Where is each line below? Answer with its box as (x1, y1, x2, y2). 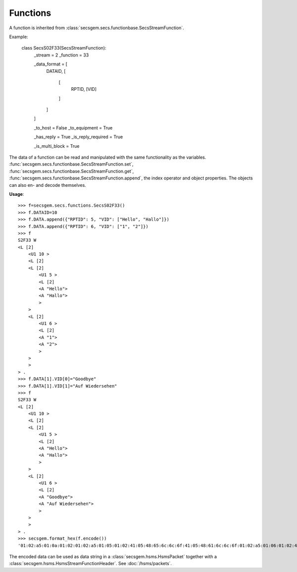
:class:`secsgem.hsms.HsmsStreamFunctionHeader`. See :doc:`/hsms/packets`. (9, 561, 172, 567)
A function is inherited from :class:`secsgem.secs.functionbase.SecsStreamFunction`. (9, 25, 184, 31)
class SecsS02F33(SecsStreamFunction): (21, 45, 106, 51)
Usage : (9, 191, 24, 197)
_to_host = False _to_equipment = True (34, 124, 113, 131)
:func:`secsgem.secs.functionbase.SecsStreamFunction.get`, (9, 168, 134, 174)
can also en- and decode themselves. (9, 182, 86, 188)
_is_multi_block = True (34, 143, 80, 149)
